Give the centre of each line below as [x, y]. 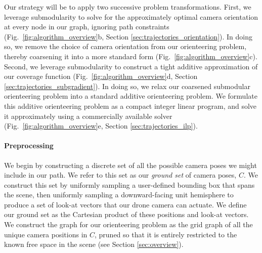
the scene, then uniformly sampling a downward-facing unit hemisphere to [119, 195]
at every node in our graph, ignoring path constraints [87, 27]
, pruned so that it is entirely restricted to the [166, 234]
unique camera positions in [46, 234]
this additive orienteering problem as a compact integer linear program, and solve [130, 106]
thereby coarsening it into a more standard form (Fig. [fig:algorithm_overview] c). [131, 56]
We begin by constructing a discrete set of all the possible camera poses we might [130, 165]
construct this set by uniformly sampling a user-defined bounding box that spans [129, 184]
